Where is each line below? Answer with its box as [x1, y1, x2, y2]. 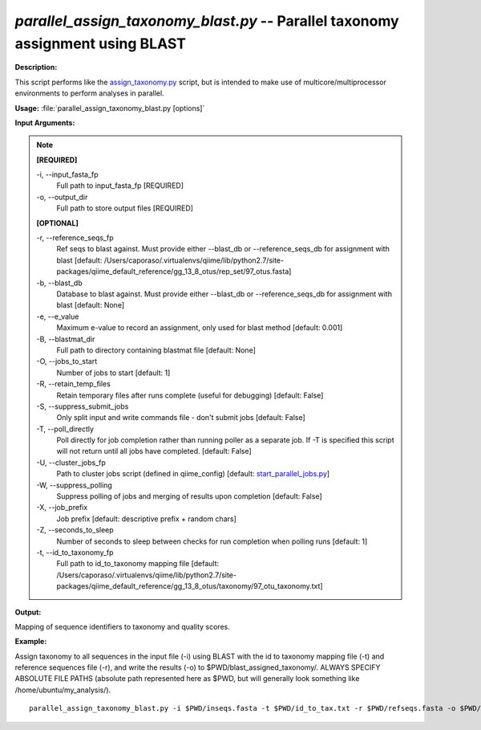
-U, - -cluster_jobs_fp [36, 458, 106, 467]
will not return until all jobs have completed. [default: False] [56, 447, 252, 456]
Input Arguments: [14, 117, 75, 128]
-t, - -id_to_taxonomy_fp [36, 547, 114, 557]
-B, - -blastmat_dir [36, 334, 95, 344]
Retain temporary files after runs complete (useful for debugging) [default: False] [56, 390, 324, 400]
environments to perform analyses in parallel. [14, 88, 164, 98]
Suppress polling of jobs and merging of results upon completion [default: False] [56, 491, 322, 501]
